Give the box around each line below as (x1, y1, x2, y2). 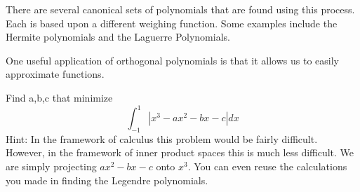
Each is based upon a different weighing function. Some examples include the (6, 15, 338, 30)
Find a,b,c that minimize (6, 90, 113, 104)
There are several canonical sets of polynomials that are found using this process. (6, 2, 355, 16)
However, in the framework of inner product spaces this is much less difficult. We (6, 145, 354, 160)
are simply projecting (6, 159, 97, 174)
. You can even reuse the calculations (187, 159, 347, 174)
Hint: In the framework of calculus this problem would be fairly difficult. (6, 131, 318, 146)
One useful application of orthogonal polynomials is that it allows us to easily (6, 53, 339, 67)
